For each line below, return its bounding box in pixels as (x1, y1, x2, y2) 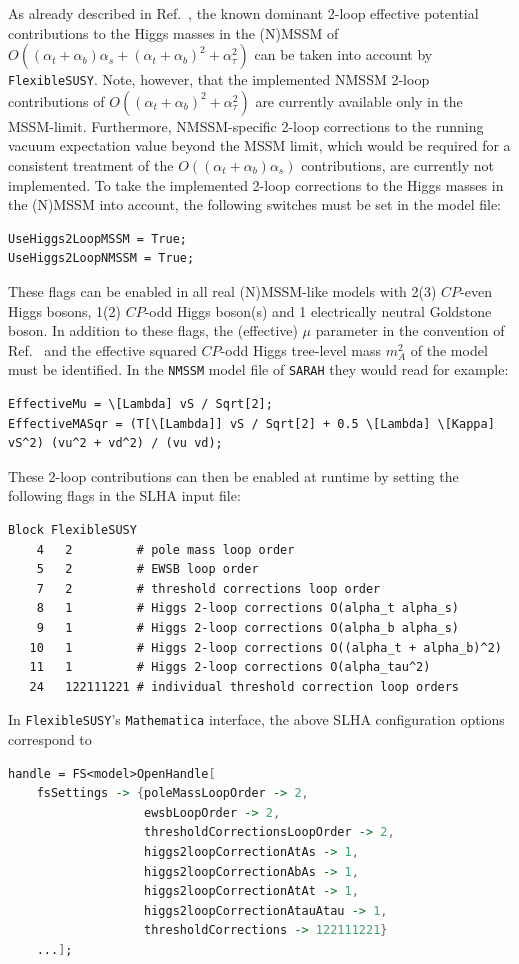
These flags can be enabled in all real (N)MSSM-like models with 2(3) (8, 281, 437, 301)
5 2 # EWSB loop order (36, 562, 259, 577)
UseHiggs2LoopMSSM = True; (8, 231, 187, 246)
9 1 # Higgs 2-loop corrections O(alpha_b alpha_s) (36, 620, 460, 635)
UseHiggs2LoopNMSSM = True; (8, 251, 195, 266)
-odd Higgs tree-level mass (220, 339, 382, 360)
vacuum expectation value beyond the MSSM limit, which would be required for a (8, 135, 511, 156)
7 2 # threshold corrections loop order (36, 581, 381, 596)
